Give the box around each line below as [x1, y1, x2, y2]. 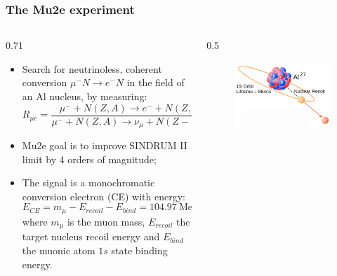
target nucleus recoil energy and [22, 229, 160, 244]
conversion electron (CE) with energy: [22, 188, 185, 203]
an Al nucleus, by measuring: [22, 89, 147, 103]
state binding [111, 242, 168, 257]
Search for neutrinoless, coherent [22, 61, 162, 76]
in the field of [126, 75, 185, 90]
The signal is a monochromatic [22, 175, 155, 190]
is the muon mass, [67, 214, 145, 228]
